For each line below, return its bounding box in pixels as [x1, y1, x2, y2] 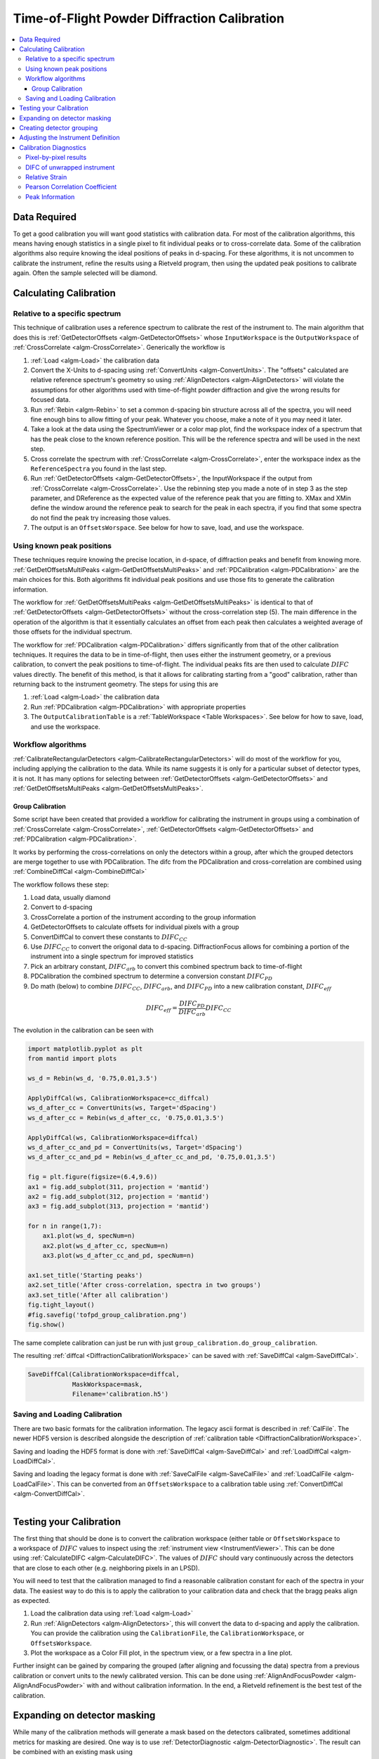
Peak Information [25, 192, 75, 201]
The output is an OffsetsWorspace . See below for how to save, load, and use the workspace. [30, 523, 305, 532]
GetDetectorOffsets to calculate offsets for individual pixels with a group [30, 922, 239, 932]
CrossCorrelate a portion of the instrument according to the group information [30, 913, 256, 921]
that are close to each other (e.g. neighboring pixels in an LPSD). [13, 1563, 200, 1572]
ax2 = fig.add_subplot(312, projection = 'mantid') [27, 1193, 210, 1200]
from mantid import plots [27, 1055, 117, 1062]
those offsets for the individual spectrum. [13, 628, 133, 636]
